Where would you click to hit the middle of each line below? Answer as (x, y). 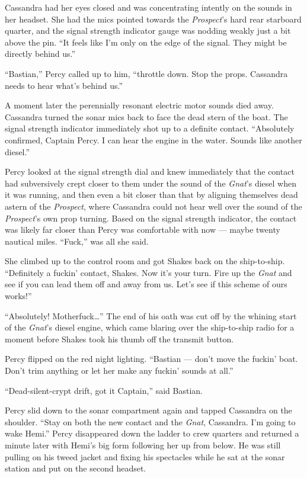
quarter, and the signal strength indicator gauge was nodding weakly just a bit (148, 31)
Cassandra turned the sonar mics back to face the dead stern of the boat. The (146, 116)
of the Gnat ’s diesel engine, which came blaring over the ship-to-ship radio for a (150, 327)
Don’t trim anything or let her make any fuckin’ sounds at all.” (119, 370)
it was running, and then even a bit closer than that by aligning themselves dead (151, 195)
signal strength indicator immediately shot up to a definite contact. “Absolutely (150, 128)
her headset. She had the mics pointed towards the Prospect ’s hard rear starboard (153, 19)
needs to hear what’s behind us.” (64, 85)
